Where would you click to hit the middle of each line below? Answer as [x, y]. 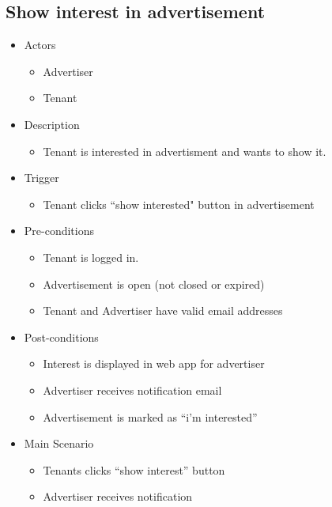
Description [52, 124]
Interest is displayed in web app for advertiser [154, 363]
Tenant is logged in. [91, 257]
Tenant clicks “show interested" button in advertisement [179, 204]
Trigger [41, 178]
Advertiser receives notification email [132, 390]
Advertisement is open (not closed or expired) [154, 284]
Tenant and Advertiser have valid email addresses [163, 310]
